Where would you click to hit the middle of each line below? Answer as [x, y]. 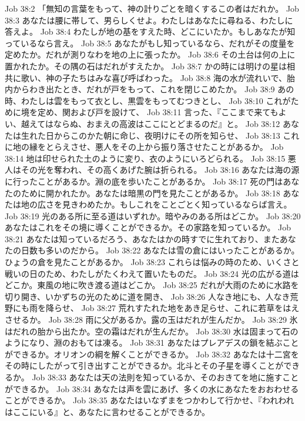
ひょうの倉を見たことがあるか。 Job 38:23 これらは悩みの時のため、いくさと [152, 262]
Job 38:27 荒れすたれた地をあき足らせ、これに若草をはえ [190, 308]
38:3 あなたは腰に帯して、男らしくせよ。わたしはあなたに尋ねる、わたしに [149, 20]
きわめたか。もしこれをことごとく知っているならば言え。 [181, 204]
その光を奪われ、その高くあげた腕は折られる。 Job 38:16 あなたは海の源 [160, 170]
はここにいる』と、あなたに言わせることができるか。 [107, 411]
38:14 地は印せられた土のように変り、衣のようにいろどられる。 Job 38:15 [145, 158]
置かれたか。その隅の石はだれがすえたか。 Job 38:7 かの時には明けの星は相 [150, 66]
